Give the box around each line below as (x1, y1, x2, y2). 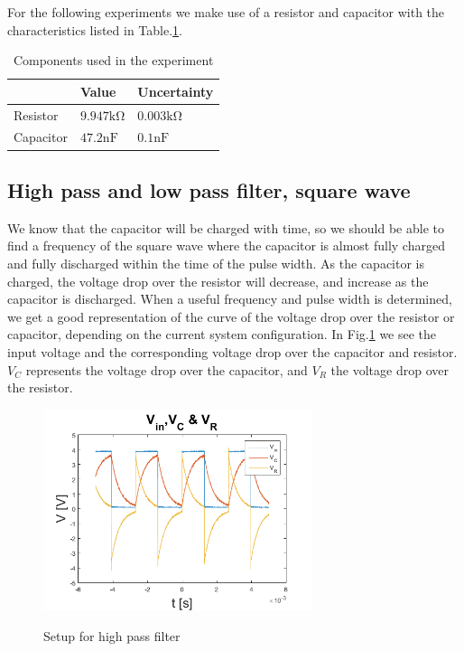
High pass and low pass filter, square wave (7, 175, 411, 203)
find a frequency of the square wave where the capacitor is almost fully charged (7, 236, 445, 255)
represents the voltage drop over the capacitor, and (25, 360, 308, 379)
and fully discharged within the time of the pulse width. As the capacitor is (7, 253, 425, 272)
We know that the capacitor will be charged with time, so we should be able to (7, 218, 444, 237)
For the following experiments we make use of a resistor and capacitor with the (7, 3, 445, 21)
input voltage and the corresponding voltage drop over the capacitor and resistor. (7, 342, 458, 361)
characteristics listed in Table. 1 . (7, 20, 182, 39)
